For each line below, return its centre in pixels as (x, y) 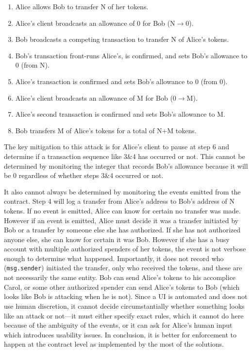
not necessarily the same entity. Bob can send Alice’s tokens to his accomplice (120, 277)
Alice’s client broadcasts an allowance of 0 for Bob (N (95, 23)
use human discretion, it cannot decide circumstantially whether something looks (124, 306)
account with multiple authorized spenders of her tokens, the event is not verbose (125, 249)
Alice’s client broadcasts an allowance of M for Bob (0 (96, 97)
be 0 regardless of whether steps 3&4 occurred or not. (84, 175)
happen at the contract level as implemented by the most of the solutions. (114, 344)
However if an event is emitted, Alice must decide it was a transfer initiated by (121, 220)
